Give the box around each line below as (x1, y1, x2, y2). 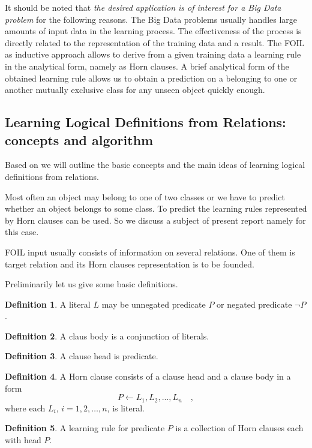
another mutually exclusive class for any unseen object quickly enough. (5, 83, 265, 96)
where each (5, 401, 46, 414)
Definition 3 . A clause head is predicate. (5, 350, 158, 362)
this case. (5, 225, 39, 238)
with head (5, 433, 41, 446)
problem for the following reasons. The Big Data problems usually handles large (5, 13, 298, 25)
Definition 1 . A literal (5, 297, 91, 310)
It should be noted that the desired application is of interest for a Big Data (5, 1, 281, 13)
